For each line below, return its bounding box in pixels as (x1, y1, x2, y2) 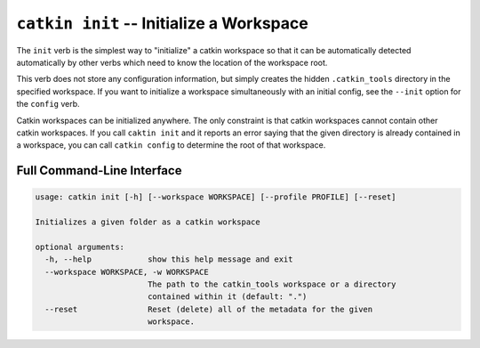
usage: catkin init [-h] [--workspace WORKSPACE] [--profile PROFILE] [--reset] (35, 192, 396, 202)
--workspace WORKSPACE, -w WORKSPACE (44, 267, 209, 277)
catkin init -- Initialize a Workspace (16, 13, 308, 33)
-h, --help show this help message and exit (44, 255, 293, 264)
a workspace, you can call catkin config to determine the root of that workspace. (16, 140, 326, 150)
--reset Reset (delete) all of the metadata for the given (44, 303, 373, 314)
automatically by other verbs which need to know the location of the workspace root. (16, 57, 328, 68)
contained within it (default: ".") (147, 292, 308, 302)
